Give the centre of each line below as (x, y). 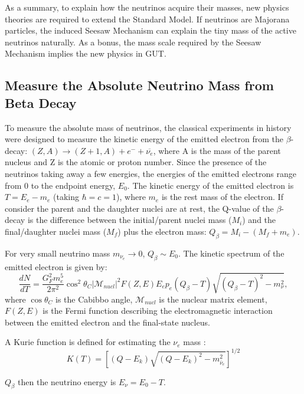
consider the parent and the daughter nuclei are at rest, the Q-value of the (139, 208)
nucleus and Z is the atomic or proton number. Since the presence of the (136, 162)
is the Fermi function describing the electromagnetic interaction (158, 311)
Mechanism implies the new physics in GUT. (86, 53)
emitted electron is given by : (56, 266)
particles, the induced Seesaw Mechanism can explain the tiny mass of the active (151, 30)
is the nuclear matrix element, (213, 299)
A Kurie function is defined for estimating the (88, 342)
